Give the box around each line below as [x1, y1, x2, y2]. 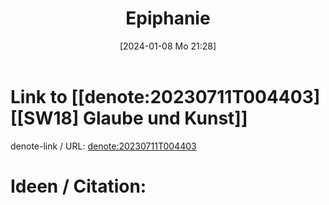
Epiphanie [125, 7, 211, 30]
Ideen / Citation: [10, 175, 147, 197]
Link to [10, 85, 68, 108]
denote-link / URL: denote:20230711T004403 [10, 140, 197, 152]
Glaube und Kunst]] [82, 107, 248, 129]
